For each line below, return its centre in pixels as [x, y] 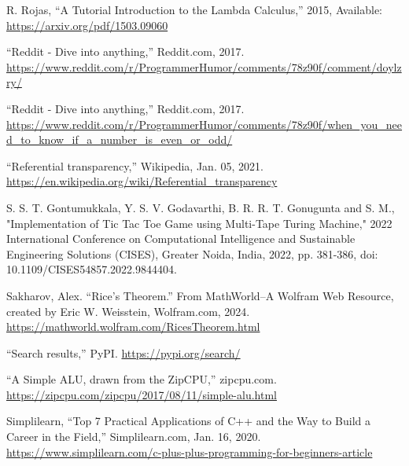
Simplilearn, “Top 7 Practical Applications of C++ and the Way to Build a [188, 421]
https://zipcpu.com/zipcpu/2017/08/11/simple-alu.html [142, 394]
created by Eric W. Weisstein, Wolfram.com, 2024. [128, 311]
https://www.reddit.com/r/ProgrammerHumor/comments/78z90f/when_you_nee [204, 124]
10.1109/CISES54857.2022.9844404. [92, 269]
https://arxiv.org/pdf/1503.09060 [87, 25]
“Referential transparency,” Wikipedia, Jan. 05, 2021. [135, 165]
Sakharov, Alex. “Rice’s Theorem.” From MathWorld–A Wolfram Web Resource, [200, 295]
